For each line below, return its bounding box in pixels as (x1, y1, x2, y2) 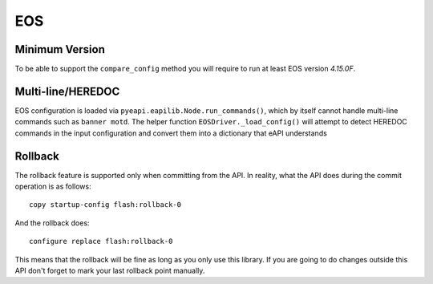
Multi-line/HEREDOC (14, 84, 120, 98)
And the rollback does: (14, 217, 90, 228)
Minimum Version (14, 43, 106, 56)
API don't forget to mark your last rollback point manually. (14, 266, 205, 275)
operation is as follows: (14, 181, 91, 192)
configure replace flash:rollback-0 (29, 237, 173, 246)
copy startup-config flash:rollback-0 (29, 201, 182, 209)
